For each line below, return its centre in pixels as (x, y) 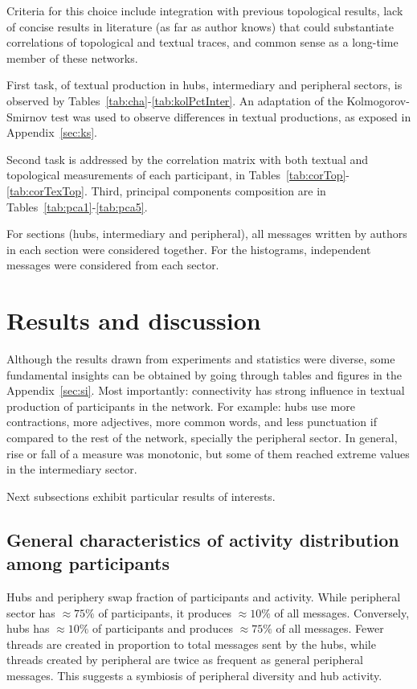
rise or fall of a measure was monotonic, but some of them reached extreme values (208, 453)
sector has (31, 612)
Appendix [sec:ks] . (52, 132)
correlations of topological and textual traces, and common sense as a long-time (202, 42)
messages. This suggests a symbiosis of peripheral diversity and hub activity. (194, 675)
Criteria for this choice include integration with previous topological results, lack (205, 10)
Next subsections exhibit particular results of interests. (141, 496)
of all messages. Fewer (330, 628)
